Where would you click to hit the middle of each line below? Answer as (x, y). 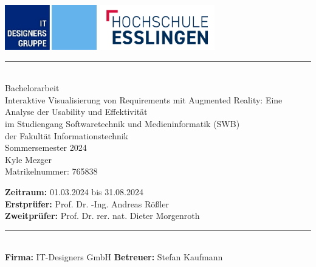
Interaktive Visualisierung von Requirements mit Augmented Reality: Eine (144, 99)
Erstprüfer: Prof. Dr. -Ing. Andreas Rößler (87, 203)
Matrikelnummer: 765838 (51, 171)
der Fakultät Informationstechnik (67, 135)
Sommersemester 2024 (46, 147)
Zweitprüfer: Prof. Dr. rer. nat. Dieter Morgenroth (102, 216)
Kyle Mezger (29, 159)
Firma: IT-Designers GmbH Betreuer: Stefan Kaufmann (114, 257)
